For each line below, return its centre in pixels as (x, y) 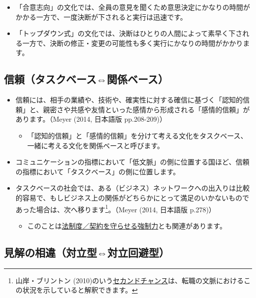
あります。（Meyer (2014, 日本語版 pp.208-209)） (91, 119)
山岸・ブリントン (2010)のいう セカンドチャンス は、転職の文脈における (129, 280)
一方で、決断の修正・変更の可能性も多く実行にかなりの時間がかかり (133, 43)
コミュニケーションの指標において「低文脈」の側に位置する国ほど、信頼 (132, 162)
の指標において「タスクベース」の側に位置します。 (98, 171)
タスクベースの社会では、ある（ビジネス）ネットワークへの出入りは (126, 188)
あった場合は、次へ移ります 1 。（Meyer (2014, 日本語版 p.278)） (115, 208)
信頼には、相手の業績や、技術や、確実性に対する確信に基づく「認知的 (129, 100)
